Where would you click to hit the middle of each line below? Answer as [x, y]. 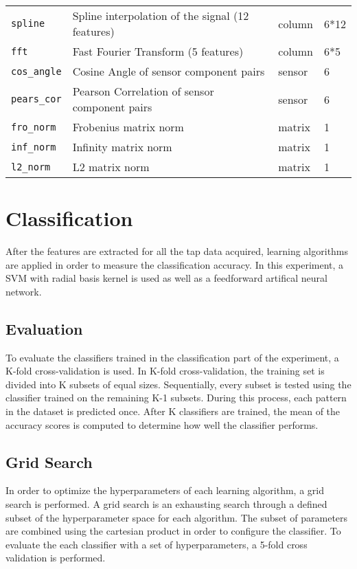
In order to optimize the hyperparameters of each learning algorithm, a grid [165, 490]
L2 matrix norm [111, 167]
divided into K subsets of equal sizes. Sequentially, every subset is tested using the [178, 384]
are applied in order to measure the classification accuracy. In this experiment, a [175, 264]
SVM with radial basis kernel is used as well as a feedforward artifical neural [166, 278]
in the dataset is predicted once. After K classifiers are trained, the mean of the [173, 411]
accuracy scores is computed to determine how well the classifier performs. [162, 424]
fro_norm [34, 127]
